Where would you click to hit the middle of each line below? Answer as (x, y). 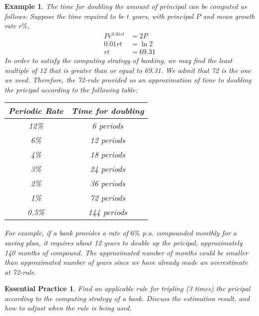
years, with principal (163, 16)
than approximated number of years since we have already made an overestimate (126, 262)
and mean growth (229, 16)
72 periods (108, 198)
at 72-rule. (20, 272)
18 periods (108, 155)
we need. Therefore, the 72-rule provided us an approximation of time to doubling (128, 80)
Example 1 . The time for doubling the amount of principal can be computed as (126, 6)
